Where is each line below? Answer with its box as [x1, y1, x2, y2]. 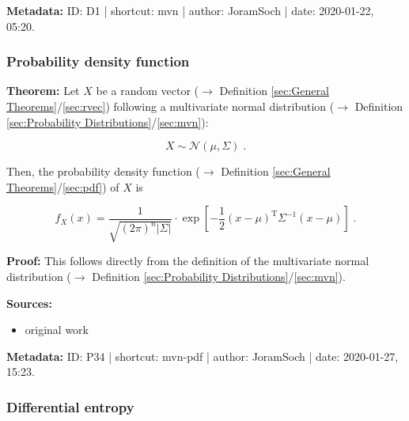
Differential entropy [6, 396, 134, 416]
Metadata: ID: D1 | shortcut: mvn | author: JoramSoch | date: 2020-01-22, [6, 2, 374, 18]
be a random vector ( [96, 82, 199, 99]
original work [25, 321, 89, 338]
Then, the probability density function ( [6, 163, 200, 180]
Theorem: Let [6, 82, 80, 99]
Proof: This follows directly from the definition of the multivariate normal [6, 252, 369, 269]
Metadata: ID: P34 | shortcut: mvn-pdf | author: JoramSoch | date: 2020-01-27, [6, 347, 399, 364]
